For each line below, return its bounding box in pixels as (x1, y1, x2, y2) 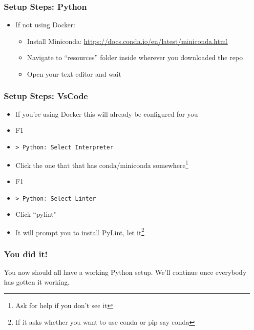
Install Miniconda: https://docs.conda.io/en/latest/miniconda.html (27, 36, 228, 46)
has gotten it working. (4, 276, 70, 287)
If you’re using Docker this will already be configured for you (15, 108, 198, 119)
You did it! (4, 247, 48, 260)
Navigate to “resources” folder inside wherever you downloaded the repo (27, 52, 243, 62)
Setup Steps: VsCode (4, 89, 88, 102)
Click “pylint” (15, 209, 57, 219)
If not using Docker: (15, 20, 75, 30)
